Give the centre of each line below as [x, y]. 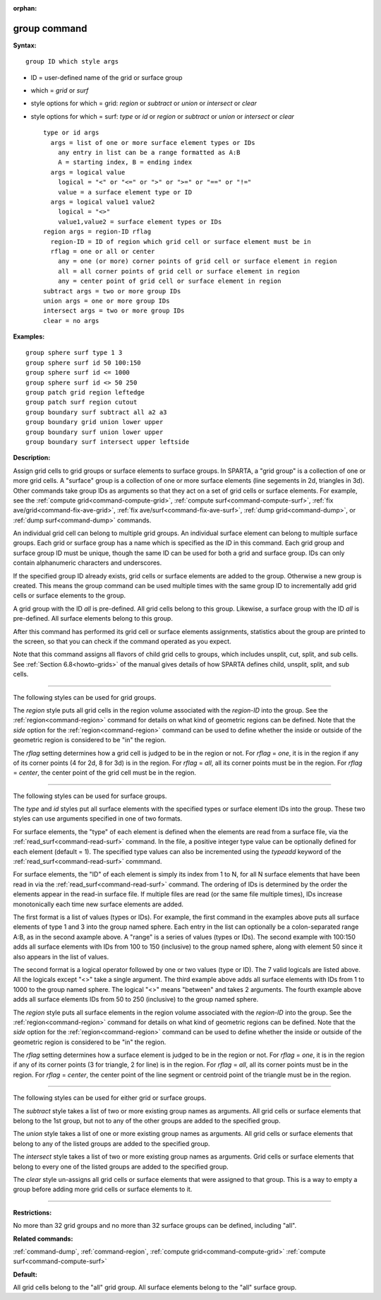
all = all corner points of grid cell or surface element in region [179, 271]
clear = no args [71, 321]
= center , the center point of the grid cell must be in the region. [105, 773]
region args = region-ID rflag [97, 232]
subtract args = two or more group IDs [112, 291]
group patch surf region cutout [81, 402]
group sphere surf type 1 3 [74, 353]
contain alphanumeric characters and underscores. [87, 563]
